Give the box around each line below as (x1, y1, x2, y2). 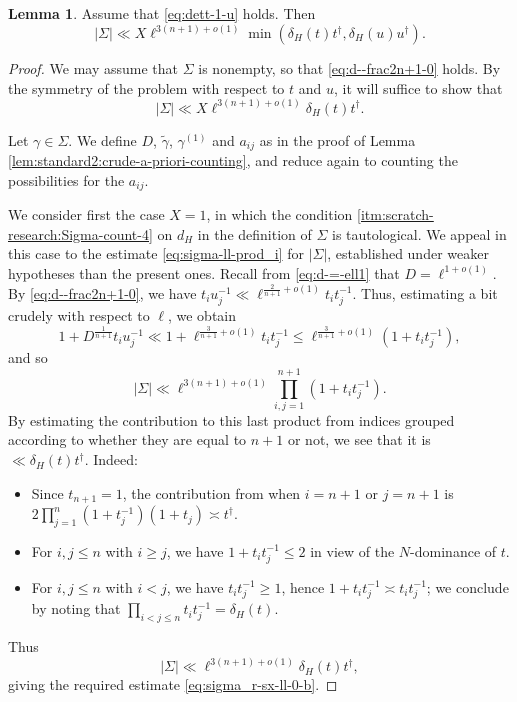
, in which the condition (206, 204, 353, 225)
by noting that (31, 598, 121, 619)
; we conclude (426, 576, 509, 597)
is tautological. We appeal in (332, 223, 507, 244)
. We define (68, 129, 137, 150)
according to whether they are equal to (8, 429, 247, 450)
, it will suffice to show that (334, 77, 503, 98)
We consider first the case (8, 204, 165, 225)
